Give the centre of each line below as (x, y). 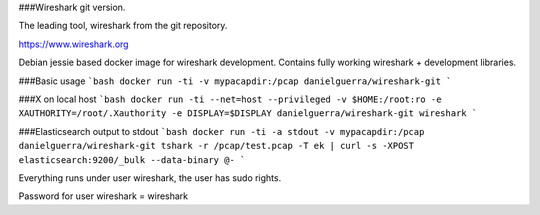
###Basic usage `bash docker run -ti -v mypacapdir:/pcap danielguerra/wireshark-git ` (235, 81)
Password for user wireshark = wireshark (103, 196)
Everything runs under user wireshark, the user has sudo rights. (150, 177)
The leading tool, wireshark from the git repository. (123, 26)
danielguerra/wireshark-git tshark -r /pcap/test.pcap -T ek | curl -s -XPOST (216, 146)
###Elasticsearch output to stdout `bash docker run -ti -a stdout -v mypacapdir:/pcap (221, 131)
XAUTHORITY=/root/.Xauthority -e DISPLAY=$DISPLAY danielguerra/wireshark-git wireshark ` (248, 113)
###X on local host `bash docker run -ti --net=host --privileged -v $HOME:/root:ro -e (230, 99)
